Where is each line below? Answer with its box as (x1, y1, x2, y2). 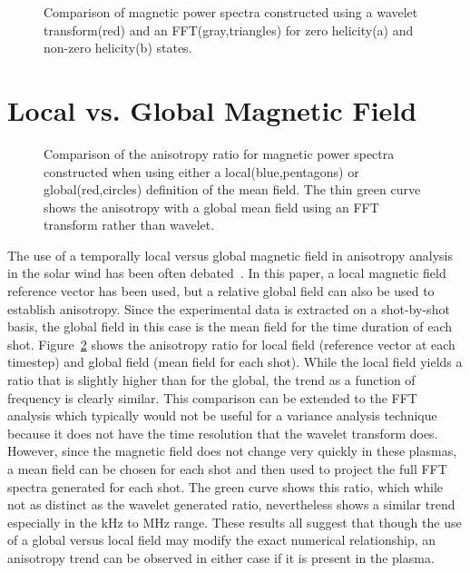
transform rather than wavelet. (44, 215, 215, 234)
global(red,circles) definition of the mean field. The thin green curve (44, 180, 421, 199)
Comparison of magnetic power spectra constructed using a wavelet (44, 3, 418, 21)
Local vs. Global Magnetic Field (7, 91, 417, 128)
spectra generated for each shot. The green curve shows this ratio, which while (7, 477, 444, 496)
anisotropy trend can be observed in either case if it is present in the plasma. (7, 548, 435, 567)
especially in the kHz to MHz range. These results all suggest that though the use (7, 512, 462, 531)
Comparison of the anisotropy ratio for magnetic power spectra (44, 143, 395, 163)
